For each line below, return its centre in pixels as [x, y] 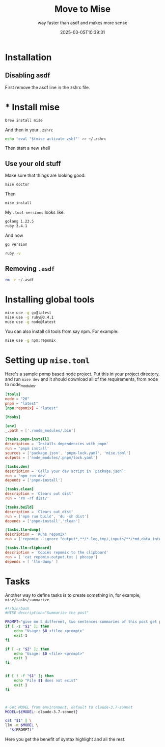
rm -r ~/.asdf [20, 280]
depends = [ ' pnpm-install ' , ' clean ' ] [42, 521]
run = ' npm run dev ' [26, 476]
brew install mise [24, 120]
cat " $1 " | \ [18, 721]
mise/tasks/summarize [27, 600]
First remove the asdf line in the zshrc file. [48, 87]
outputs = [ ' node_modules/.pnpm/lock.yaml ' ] [51, 457]
